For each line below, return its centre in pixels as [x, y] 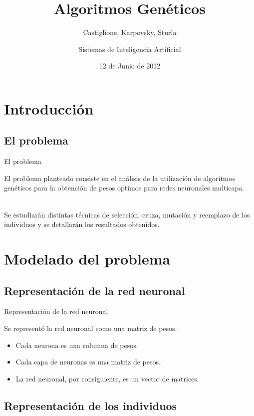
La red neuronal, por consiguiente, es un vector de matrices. [107, 378]
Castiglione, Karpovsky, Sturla [130, 32]
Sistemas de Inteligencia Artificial [130, 49]
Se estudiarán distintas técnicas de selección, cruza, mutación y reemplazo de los [127, 214]
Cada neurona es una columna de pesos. [77, 345]
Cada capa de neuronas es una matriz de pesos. [88, 362]
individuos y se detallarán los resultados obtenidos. [82, 224]
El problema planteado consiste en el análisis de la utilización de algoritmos [120, 178]
